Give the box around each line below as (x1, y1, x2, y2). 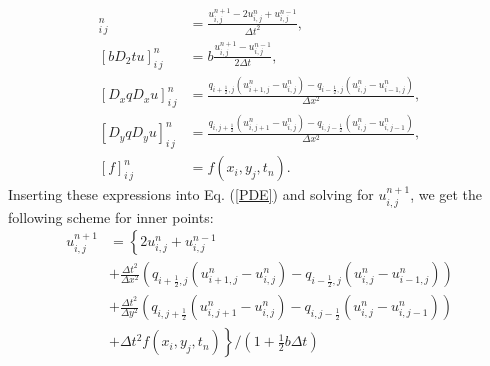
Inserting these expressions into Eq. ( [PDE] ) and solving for (8, 184, 374, 205)
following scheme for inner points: (8, 206, 214, 227)
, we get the (410, 184, 483, 205)
